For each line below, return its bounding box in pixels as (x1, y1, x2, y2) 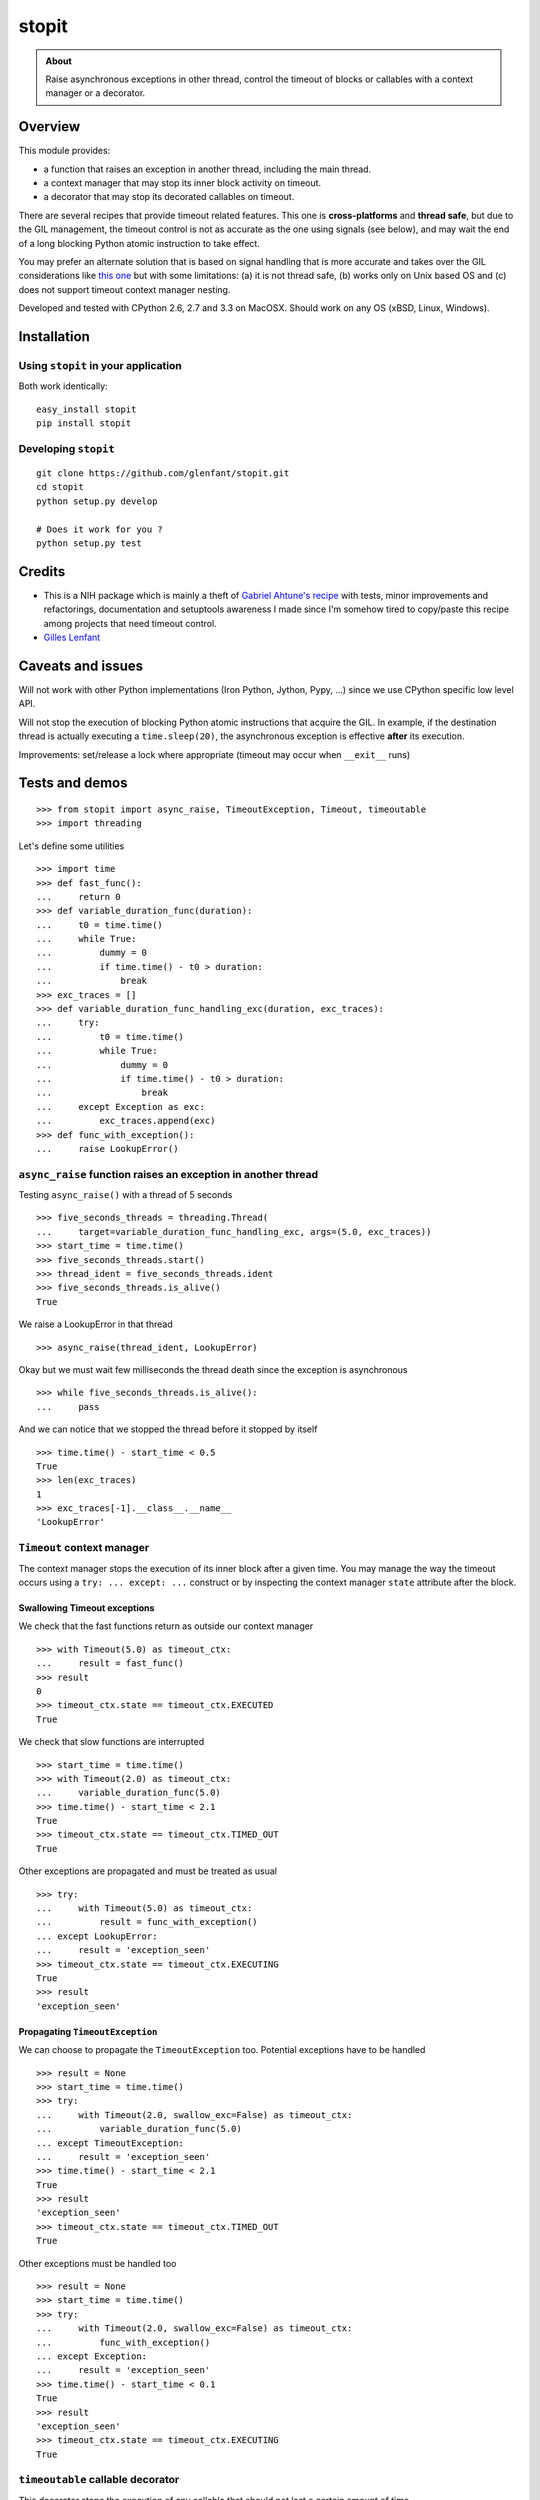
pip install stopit (36, 418, 132, 429)
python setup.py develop (36, 495, 158, 507)
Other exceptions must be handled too (18, 2257, 177, 2269)
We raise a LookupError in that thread (18, 1318, 174, 1330)
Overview (18, 118, 81, 135)
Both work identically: (18, 380, 109, 392)
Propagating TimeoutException (18, 2025, 158, 2037)
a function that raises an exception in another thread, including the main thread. (43, 163, 372, 175)
